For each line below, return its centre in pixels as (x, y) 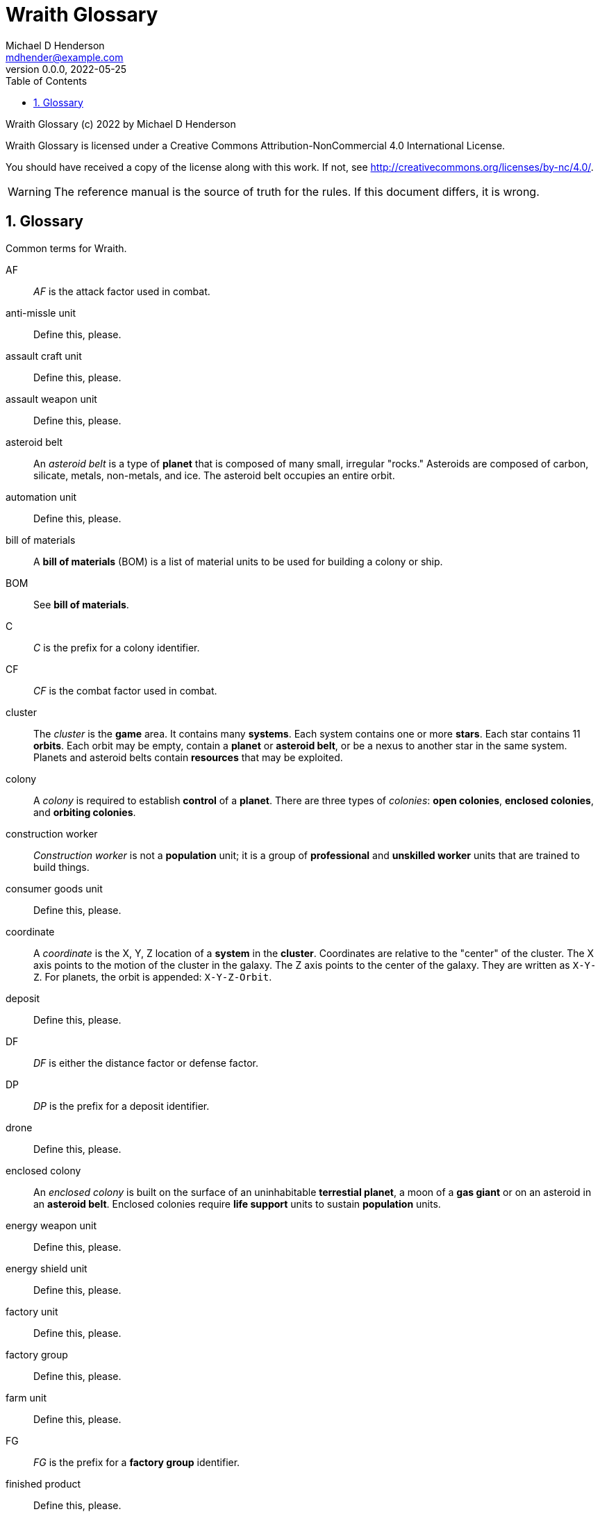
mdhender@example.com (65, 57)
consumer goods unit (54, 888)
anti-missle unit (41, 313)
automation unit (41, 497)
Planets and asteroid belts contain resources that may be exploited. (188, 757)
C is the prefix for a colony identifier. (117, 647)
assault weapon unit (51, 399)
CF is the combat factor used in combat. (125, 690)
